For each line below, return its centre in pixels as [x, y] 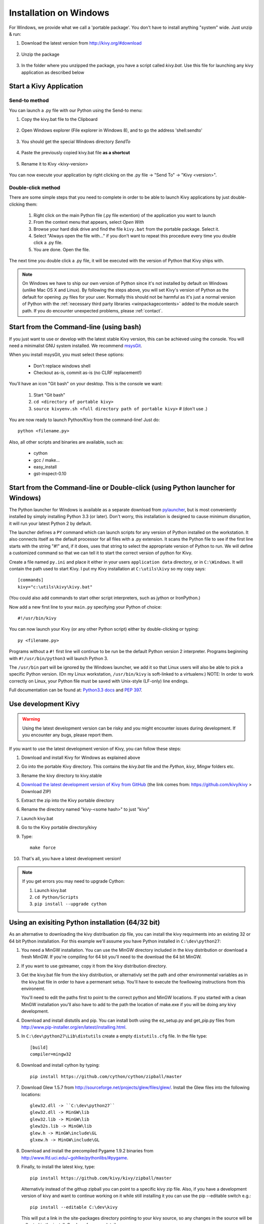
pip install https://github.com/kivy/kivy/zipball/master [101, 1178]
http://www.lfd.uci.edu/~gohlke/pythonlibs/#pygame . [75, 1157]
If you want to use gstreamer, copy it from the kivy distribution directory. [94, 966]
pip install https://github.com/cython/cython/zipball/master [106, 1076]
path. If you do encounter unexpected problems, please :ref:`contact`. [93, 310]
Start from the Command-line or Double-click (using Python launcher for [122, 488]
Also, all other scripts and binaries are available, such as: [66, 442]
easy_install [45, 467]
